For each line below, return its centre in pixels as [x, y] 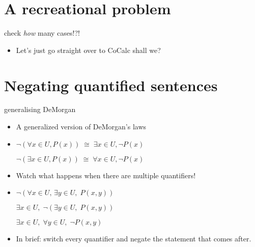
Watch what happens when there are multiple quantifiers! [106, 175]
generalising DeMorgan [40, 109]
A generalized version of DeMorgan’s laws [81, 127]
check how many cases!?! [42, 33]
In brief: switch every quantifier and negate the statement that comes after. [134, 239]
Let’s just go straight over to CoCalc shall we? [88, 50]
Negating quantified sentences [111, 85]
